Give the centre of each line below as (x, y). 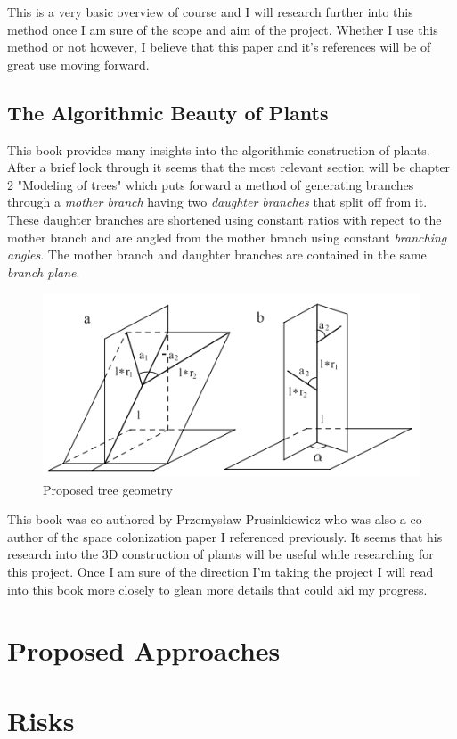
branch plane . (44, 271)
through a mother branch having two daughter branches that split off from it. (217, 202)
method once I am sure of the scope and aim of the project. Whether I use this (223, 29)
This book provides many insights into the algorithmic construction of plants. (219, 149)
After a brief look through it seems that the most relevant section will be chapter (229, 167)
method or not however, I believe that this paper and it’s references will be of (219, 47)
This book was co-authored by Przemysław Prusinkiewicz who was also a (207, 519)
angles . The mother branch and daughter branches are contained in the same (217, 255)
